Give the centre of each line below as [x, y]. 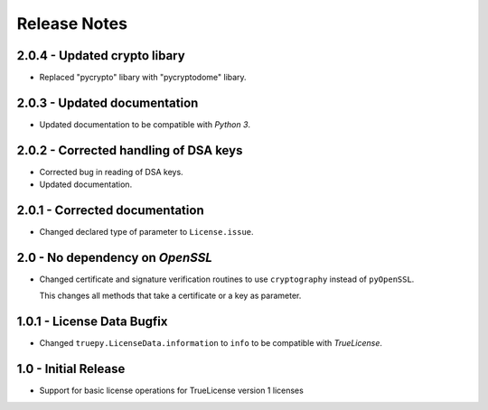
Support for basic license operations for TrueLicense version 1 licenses [172, 391]
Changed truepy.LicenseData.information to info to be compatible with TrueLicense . [211, 343]
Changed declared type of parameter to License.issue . [146, 232]
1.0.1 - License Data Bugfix [92, 322]
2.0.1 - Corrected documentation [110, 211]
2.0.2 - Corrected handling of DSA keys [130, 150]
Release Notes [72, 23]
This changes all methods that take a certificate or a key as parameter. [170, 296]
